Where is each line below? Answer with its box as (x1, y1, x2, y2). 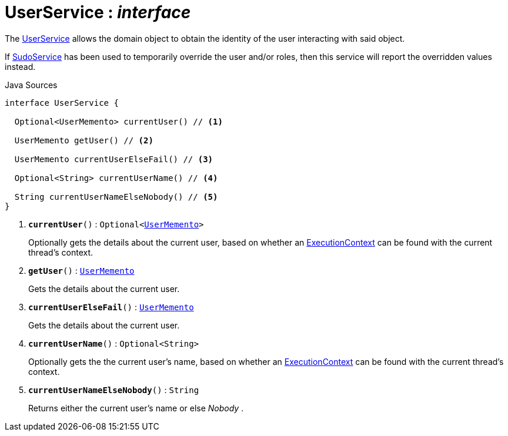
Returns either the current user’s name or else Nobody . (28, 403, 244, 413)
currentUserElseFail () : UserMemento (28, 301, 194, 312)
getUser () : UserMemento (28, 265, 135, 276)
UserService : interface (5, 2, 191, 22)
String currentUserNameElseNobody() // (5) (14, 192, 218, 202)
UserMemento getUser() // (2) (14, 135, 153, 145)
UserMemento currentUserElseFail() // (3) (14, 154, 213, 164)
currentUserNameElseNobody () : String (28, 384, 199, 395)
